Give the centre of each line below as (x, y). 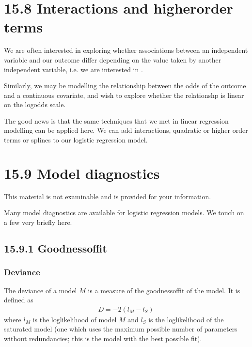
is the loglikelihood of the (186, 319)
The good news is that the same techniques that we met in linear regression (116, 120)
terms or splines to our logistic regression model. (76, 140)
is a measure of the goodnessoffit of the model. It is (164, 290)
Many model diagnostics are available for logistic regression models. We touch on (124, 213)
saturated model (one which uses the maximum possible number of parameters (121, 329)
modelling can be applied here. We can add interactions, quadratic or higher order (126, 130)
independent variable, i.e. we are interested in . (73, 69)
